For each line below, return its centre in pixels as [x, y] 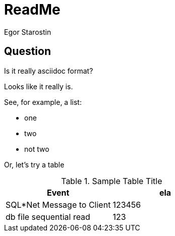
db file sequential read [48, 217]
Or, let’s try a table [34, 164]
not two [37, 149]
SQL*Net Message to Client [58, 204]
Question [27, 51]
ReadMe [32, 10]
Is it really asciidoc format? [49, 71]
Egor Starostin [28, 32]
